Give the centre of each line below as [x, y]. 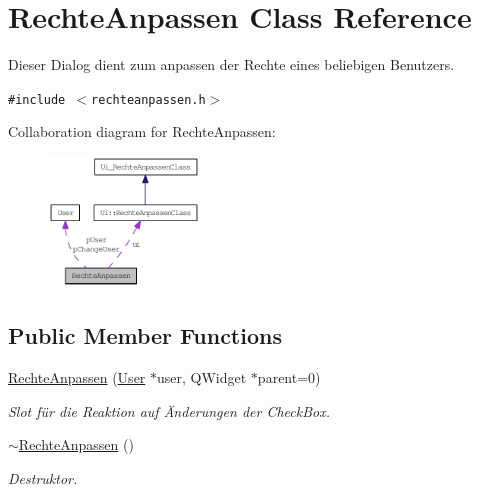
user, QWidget [202, 377]
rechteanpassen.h [148, 99]
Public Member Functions [145, 335]
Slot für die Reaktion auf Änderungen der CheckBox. [169, 410]
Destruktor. [43, 478]
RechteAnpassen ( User [77, 377]
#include [37, 99]
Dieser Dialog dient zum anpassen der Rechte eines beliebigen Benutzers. [231, 64]
